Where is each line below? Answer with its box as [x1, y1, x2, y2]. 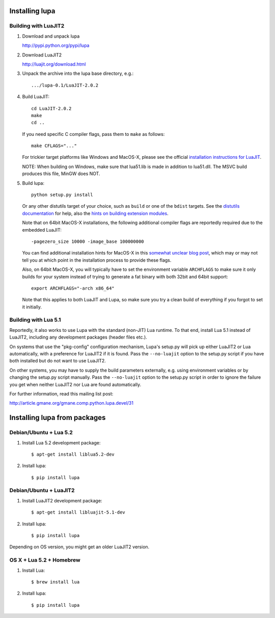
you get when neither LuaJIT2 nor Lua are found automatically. [9, 381, 142, 387]
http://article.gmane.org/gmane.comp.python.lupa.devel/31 [9, 400, 133, 406]
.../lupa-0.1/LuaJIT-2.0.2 [31, 82, 99, 88]
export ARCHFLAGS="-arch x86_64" [31, 285, 115, 291]
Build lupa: [22, 180, 45, 186]
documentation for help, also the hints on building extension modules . [22, 210, 169, 216]
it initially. [22, 303, 42, 310]
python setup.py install [31, 192, 93, 198]
